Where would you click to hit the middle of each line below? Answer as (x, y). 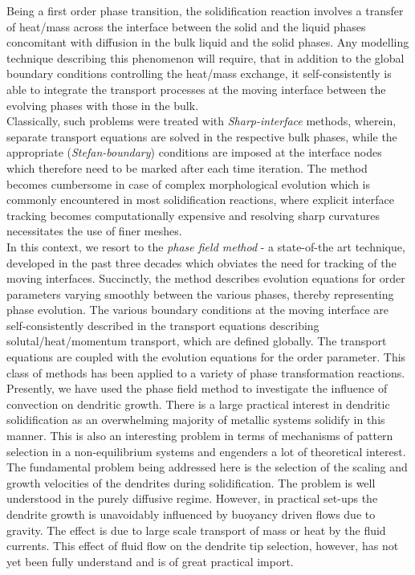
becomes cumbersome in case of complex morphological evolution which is (188, 184)
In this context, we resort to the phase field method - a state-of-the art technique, (206, 246)
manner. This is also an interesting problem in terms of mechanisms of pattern (200, 436)
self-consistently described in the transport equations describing (163, 325)
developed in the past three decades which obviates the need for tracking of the (201, 262)
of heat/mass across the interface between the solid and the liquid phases (186, 26)
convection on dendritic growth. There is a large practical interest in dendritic (198, 404)
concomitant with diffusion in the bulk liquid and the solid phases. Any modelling (208, 42)
